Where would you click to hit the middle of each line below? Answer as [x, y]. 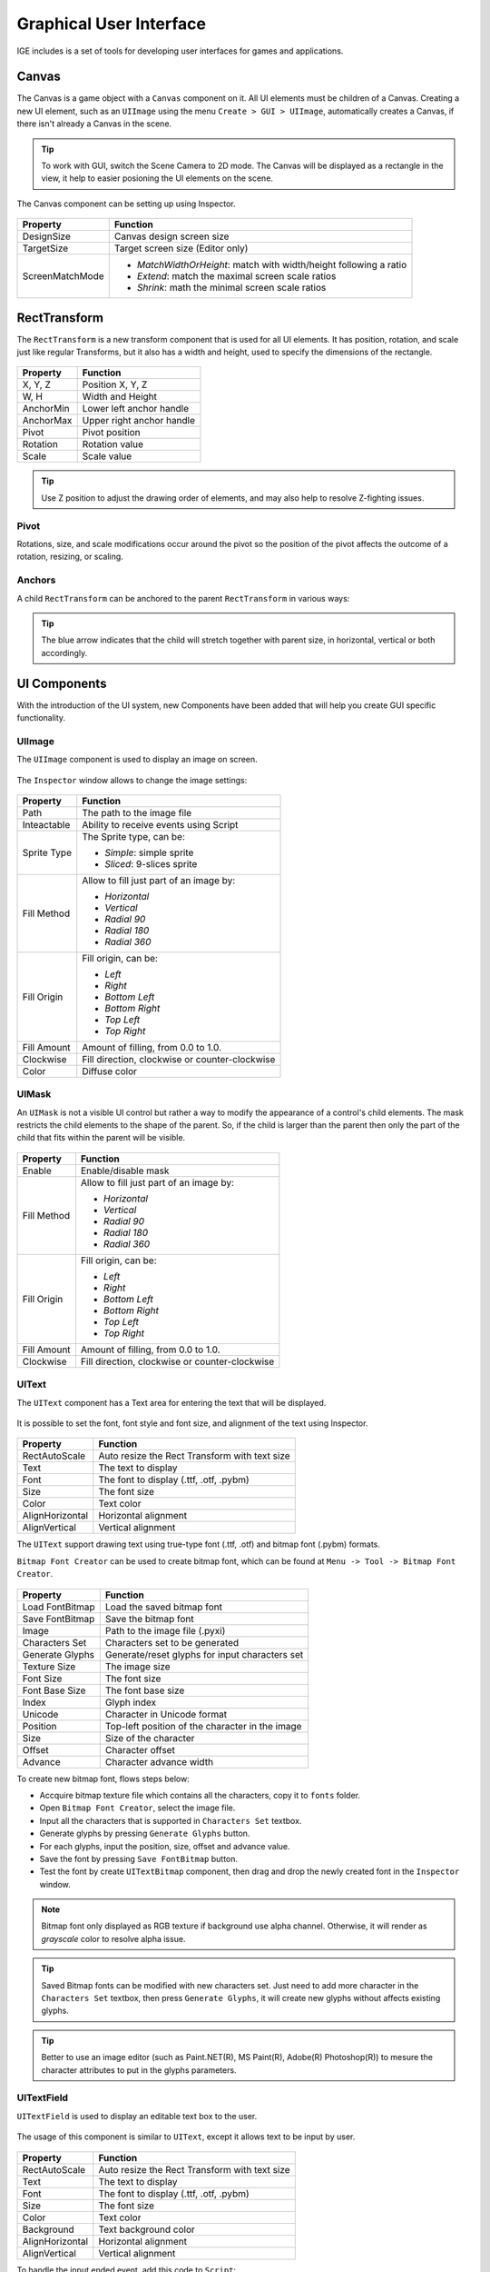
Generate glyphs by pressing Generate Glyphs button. [145, 1834]
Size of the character [150, 1738]
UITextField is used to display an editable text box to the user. [137, 2116]
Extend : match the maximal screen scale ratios [236, 276]
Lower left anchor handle [136, 409]
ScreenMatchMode [63, 276]
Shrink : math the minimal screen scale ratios [231, 288]
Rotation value [113, 444]
